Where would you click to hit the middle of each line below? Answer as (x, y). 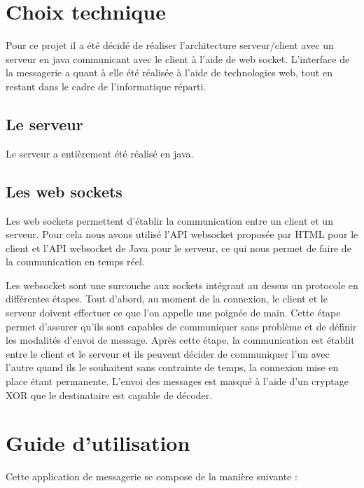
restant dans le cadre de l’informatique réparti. (106, 86)
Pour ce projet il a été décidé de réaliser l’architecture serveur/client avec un (170, 45)
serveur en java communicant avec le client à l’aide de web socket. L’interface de (178, 58)
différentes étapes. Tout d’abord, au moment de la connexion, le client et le (167, 299)
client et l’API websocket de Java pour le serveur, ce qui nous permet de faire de (178, 248)
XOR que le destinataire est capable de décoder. (109, 395)
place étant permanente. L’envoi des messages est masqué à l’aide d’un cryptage (177, 381)
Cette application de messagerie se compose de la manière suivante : (152, 476)
